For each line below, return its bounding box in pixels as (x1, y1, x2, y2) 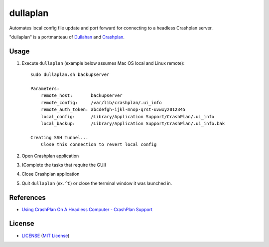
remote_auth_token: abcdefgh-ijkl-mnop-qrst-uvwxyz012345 (40, 107, 186, 112)
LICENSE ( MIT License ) (21, 233, 70, 239)
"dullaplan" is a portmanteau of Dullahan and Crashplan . (9, 34, 125, 40)
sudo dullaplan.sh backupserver (30, 72, 110, 77)
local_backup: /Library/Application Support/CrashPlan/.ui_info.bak (40, 120, 225, 126)
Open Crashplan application (21, 153, 79, 159)
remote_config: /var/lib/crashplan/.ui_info (40, 100, 162, 105)
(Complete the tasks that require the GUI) (21, 162, 107, 168)
